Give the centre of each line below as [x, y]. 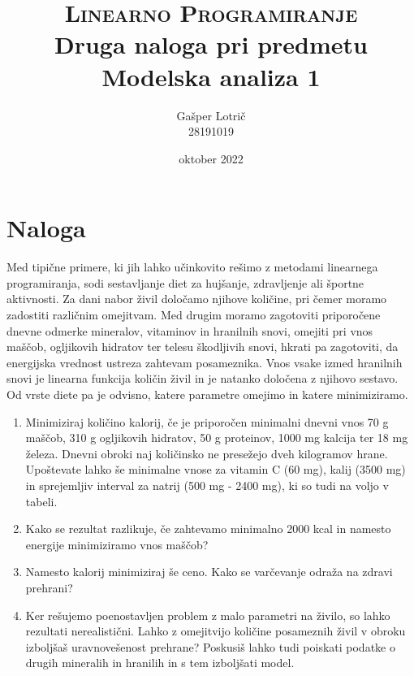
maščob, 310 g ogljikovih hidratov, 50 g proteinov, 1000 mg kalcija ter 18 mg [217, 438]
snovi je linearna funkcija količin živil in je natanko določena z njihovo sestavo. [203, 378]
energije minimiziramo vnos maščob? [117, 544]
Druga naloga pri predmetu [211, 44]
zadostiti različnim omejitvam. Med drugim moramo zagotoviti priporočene [194, 314]
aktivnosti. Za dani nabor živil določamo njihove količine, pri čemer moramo [197, 299]
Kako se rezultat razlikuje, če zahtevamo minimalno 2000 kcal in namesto [208, 529]
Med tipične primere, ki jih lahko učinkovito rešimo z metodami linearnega [192, 267]
